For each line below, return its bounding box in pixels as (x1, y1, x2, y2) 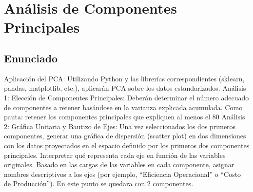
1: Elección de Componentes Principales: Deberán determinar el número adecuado (4, 92, 249, 102)
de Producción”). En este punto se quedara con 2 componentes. (4, 178, 194, 189)
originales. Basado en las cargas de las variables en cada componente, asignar (4, 159, 234, 170)
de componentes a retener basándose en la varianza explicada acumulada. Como (4, 102, 243, 112)
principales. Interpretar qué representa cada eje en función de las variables (4, 150, 226, 160)
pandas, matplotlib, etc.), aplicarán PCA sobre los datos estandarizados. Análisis (4, 83, 246, 93)
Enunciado (4, 50, 58, 65)
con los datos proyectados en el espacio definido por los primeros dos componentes (4, 140, 250, 150)
